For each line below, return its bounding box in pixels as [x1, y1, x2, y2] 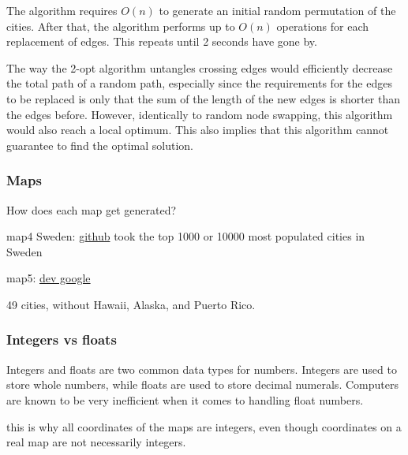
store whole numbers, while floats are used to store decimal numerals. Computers [6, 376, 399, 393]
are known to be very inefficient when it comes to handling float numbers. [6, 391, 364, 408]
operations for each [276, 17, 369, 34]
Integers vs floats [6, 330, 117, 349]
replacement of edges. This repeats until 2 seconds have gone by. [6, 33, 317, 50]
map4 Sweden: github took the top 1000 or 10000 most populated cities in [6, 228, 365, 244]
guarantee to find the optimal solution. [6, 136, 193, 153]
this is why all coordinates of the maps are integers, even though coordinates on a [6, 418, 402, 434]
